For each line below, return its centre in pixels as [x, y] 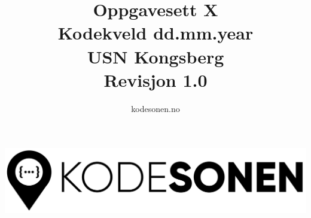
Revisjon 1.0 [155, 79]
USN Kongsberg [155, 56]
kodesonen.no [155, 108]
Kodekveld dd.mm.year [155, 33]
